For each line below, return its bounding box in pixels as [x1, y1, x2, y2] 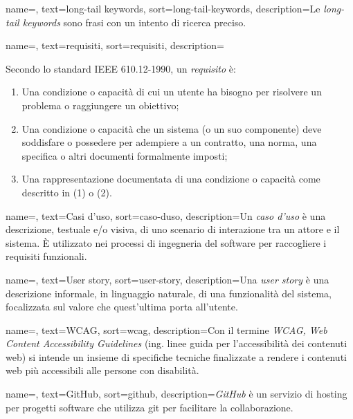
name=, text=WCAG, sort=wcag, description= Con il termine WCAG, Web [6, 322, 327, 337]
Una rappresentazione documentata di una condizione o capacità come [21, 171, 320, 186]
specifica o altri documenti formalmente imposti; [21, 148, 228, 162]
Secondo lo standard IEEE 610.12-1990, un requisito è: [6, 61, 236, 75]
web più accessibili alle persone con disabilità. [6, 363, 199, 378]
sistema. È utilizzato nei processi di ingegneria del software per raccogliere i [6, 235, 327, 250]
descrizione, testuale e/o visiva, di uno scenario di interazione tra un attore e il [6, 222, 340, 236]
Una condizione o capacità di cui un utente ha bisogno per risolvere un [21, 84, 322, 99]
